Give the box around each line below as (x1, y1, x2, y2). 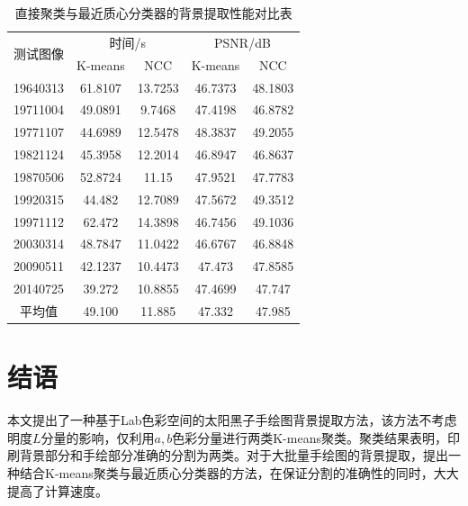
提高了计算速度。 (7, 481, 108, 500)
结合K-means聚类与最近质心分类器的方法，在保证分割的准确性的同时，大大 (19, 463, 459, 482)
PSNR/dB (214, 32, 271, 51)
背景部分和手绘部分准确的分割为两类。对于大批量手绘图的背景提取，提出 (19, 446, 448, 465)
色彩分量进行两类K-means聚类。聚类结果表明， (172, 428, 447, 447)
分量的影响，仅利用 (40, 428, 155, 447)
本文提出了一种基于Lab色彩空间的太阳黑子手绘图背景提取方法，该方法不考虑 (7, 411, 457, 429)
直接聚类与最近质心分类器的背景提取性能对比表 (14, 4, 292, 22)
